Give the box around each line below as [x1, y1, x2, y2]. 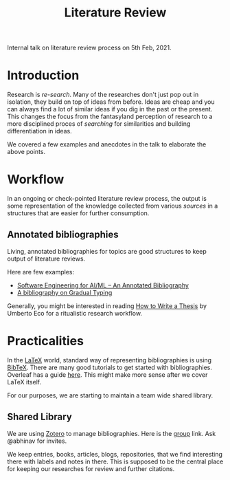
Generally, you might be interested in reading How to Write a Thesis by [7, 301, 207, 310]
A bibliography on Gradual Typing [16, 288, 113, 296]
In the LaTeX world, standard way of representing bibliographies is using [7, 356, 211, 364]
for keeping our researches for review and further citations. [7, 464, 175, 472]
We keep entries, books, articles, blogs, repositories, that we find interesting [7, 450, 223, 458]
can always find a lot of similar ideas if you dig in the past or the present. [7, 105, 213, 113]
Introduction [7, 67, 80, 83]
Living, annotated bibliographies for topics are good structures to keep [7, 247, 207, 255]
